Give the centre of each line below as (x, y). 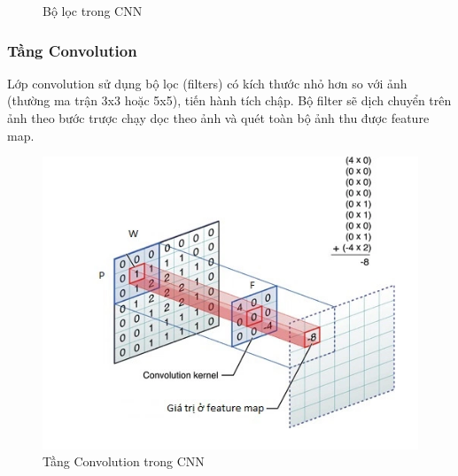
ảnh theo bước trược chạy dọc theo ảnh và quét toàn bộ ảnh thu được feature (218, 118)
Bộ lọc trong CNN (93, 11)
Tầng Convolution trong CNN (124, 461)
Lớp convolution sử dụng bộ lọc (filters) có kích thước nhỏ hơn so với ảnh (207, 83)
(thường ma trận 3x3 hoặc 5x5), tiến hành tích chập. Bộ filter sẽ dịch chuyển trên (229, 100)
